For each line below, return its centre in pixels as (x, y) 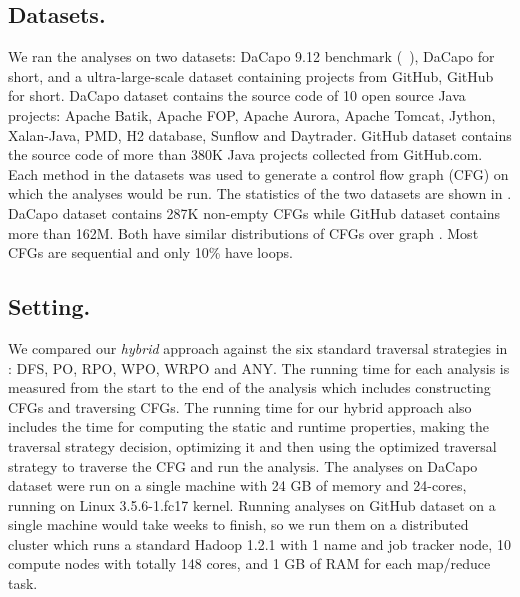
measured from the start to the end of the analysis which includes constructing (249, 387)
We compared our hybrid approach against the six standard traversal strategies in (258, 347)
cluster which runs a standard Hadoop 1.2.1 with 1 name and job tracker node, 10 (259, 543)
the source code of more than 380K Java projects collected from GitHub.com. (245, 154)
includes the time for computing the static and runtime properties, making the (249, 426)
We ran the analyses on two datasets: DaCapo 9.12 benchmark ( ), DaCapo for (251, 56)
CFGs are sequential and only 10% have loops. (150, 252)
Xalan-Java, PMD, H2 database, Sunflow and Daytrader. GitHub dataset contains (260, 134)
